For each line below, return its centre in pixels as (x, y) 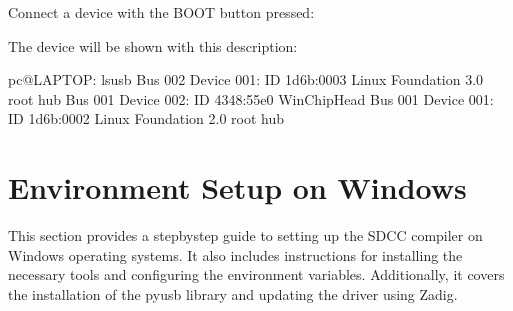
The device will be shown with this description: (153, 45)
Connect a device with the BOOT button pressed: (161, 12)
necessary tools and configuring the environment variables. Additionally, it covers (256, 274)
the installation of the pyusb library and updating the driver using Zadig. (233, 293)
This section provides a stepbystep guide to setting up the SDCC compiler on (245, 235)
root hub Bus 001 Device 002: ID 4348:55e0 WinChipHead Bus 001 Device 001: (251, 98)
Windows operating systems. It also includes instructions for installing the (235, 254)
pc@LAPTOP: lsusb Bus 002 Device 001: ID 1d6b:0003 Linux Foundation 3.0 (246, 79)
